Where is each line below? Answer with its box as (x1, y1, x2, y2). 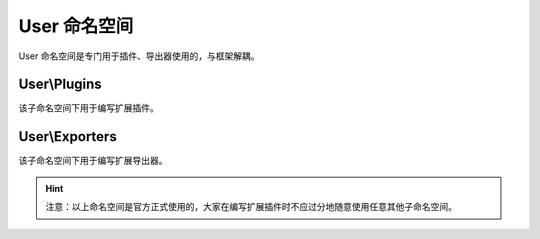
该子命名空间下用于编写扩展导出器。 (18, 155, 168, 167)
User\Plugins (18, 76, 102, 93)
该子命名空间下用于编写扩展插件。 (18, 102, 159, 114)
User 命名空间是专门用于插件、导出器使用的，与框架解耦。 (18, 50, 260, 62)
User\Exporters (18, 128, 117, 145)
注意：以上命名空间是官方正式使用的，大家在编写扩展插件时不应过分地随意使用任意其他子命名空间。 (45, 201, 457, 213)
